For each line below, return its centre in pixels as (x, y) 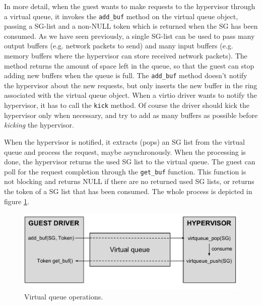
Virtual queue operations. (64, 296)
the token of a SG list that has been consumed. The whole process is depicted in (128, 191)
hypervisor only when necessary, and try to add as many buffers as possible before (131, 115)
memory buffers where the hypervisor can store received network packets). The (126, 56)
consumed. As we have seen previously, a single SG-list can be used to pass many (129, 36)
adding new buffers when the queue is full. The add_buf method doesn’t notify (126, 75)
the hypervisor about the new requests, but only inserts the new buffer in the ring (131, 85)
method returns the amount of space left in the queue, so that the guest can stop (129, 65)
